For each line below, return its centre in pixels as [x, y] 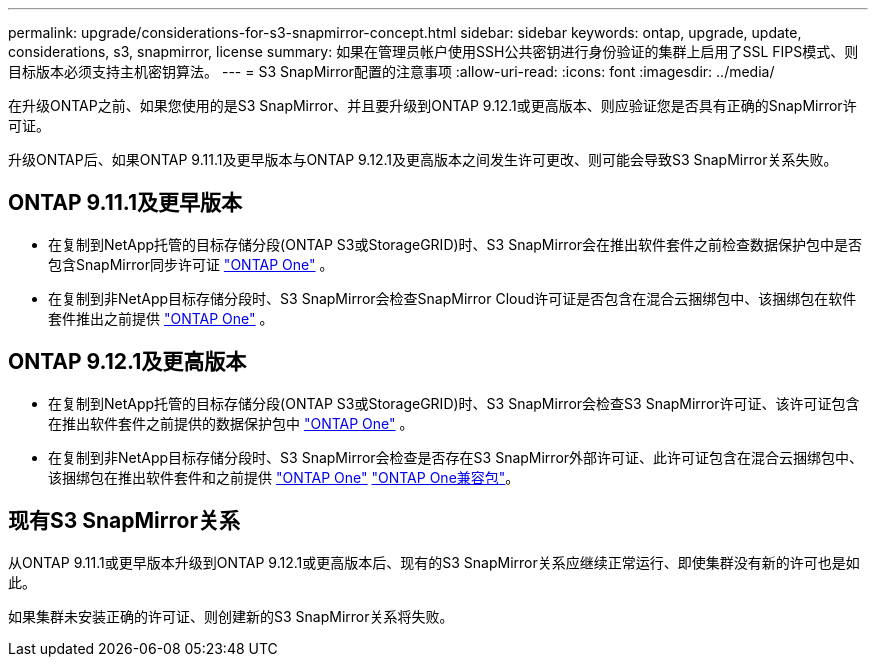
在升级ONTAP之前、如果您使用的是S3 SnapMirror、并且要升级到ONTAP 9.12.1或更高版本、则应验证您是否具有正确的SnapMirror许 [432, 105]
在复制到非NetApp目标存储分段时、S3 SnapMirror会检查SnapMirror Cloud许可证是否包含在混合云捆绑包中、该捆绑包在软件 [452, 298]
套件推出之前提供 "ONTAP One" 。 [161, 318]
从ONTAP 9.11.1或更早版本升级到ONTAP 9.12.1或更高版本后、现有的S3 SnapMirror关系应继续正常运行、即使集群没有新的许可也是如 [434, 562]
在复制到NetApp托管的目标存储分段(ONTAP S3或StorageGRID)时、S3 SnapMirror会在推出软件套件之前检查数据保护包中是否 [455, 244]
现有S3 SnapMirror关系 [124, 521]
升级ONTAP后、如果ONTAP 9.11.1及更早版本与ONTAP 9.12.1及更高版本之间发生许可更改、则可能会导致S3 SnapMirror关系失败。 [423, 159]
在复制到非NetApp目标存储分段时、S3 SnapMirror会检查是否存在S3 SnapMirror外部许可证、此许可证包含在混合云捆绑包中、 [456, 457]
